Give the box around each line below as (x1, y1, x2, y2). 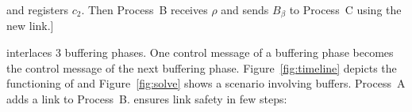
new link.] (6, 17, 54, 34)
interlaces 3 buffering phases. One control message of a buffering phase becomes (6, 44, 394, 61)
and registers (6, 2, 69, 17)
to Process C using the (289, 2, 402, 17)
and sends (221, 2, 269, 17)
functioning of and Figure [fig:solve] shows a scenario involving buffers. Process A (6, 75, 406, 91)
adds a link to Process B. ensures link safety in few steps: (6, 90, 287, 106)
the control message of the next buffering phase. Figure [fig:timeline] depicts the (6, 59, 397, 76)
